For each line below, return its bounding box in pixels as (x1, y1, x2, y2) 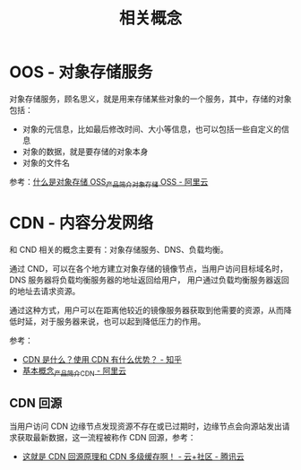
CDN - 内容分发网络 (9, 213, 154, 233)
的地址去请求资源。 (9, 285, 81, 296)
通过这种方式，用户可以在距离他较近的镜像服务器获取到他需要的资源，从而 (9, 304, 284, 315)
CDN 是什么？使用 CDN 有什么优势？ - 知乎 (21, 353, 182, 364)
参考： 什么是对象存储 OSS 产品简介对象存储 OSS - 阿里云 (9, 176, 209, 189)
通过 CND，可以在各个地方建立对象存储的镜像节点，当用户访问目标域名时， (9, 263, 288, 274)
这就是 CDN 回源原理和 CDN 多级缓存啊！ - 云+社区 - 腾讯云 (21, 451, 245, 462)
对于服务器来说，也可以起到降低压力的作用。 (39, 316, 206, 326)
